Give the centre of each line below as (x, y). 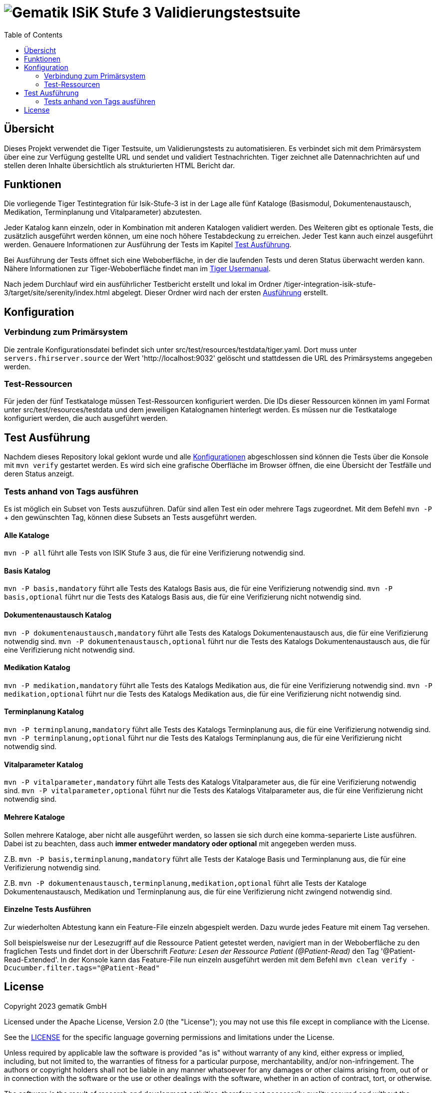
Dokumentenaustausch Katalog (58, 615)
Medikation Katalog (37, 668)
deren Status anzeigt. (39, 474)
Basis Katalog (27, 571)
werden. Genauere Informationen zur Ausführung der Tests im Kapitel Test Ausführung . (148, 245)
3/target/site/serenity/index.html (57, 293)
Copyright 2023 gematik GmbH (55, 1006)
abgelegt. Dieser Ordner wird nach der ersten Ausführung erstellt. (220, 293)
